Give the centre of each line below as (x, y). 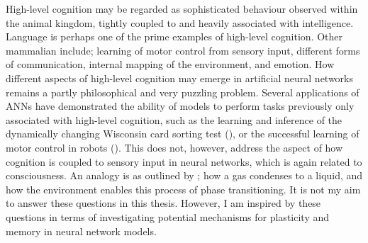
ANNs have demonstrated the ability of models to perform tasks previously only (180, 106)
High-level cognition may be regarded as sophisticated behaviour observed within (182, 9)
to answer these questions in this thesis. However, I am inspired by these (163, 203)
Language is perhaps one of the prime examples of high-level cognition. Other (174, 36)
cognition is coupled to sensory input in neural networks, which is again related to (184, 161)
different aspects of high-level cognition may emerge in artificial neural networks (180, 78)
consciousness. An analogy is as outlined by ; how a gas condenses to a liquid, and (184, 175)
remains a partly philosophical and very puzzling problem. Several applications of (183, 92)
